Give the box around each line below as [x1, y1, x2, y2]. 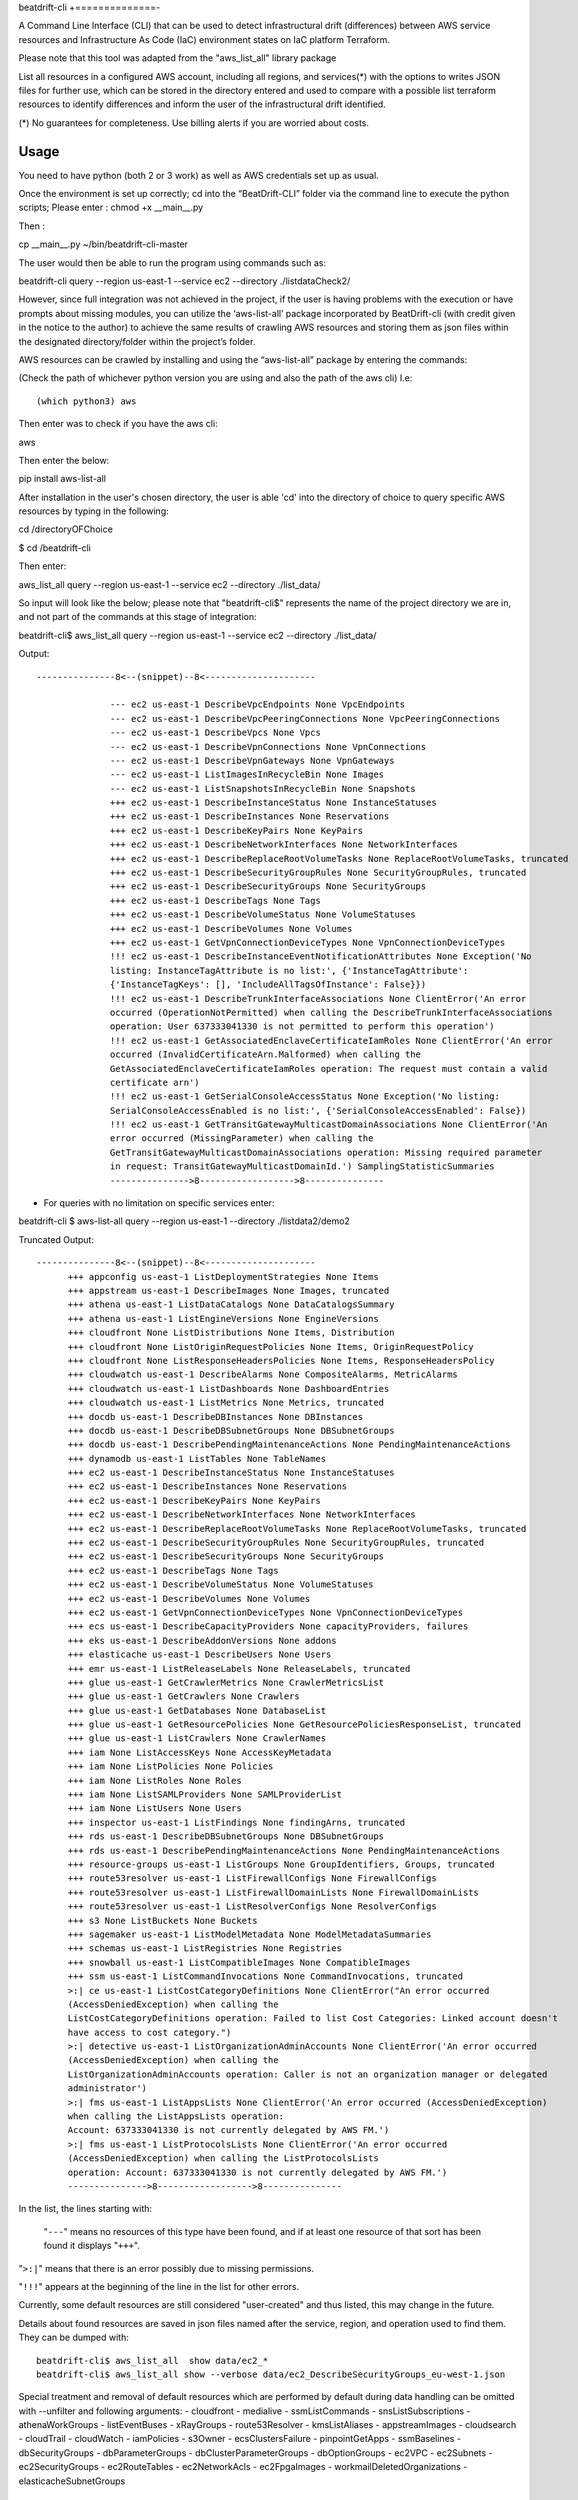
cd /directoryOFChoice [18, 523, 114, 535]
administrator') [67, 2083, 148, 2094]
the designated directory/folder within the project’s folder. [18, 335, 256, 347]
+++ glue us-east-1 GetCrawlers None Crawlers [67, 1691, 300, 1702]
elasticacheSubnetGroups [18, 2475, 126, 2487]
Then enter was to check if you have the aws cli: [18, 418, 219, 430]
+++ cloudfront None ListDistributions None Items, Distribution [67, 1327, 395, 1339]
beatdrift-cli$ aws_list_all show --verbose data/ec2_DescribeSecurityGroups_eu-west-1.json [36, 2368, 506, 2380]
